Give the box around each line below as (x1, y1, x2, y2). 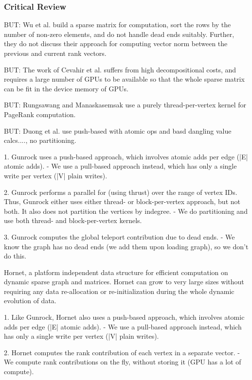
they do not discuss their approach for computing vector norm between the (4, 38, 228, 49)
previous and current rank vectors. (4, 48, 107, 58)
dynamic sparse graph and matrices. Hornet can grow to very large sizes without (4, 276, 244, 287)
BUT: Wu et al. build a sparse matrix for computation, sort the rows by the (4, 19, 231, 30)
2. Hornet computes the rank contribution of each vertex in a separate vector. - (4, 347, 240, 357)
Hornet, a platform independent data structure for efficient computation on (4, 267, 228, 277)
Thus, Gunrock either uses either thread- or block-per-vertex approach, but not (4, 196, 240, 207)
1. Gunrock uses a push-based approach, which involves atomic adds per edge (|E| (4, 151, 248, 161)
